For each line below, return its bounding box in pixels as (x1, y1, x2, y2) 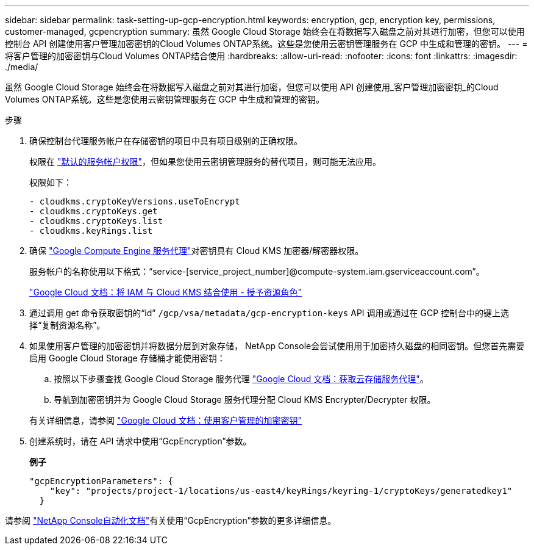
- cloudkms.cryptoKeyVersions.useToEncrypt (29, 197, 240, 206)
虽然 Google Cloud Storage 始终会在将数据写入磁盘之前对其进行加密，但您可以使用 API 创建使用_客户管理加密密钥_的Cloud (5, 82, 499, 92)
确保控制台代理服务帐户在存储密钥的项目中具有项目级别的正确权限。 (29, 136, 302, 146)
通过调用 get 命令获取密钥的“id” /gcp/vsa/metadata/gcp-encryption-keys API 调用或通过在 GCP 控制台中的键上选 (29, 308, 510, 318)
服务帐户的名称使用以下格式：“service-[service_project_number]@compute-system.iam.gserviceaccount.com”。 (29, 266, 485, 277)
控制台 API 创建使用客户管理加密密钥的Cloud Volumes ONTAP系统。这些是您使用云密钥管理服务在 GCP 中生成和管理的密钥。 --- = (5, 38, 528, 49)
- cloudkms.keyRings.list (29, 226, 153, 236)
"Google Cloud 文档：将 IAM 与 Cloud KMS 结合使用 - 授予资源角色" (29, 287, 302, 297)
